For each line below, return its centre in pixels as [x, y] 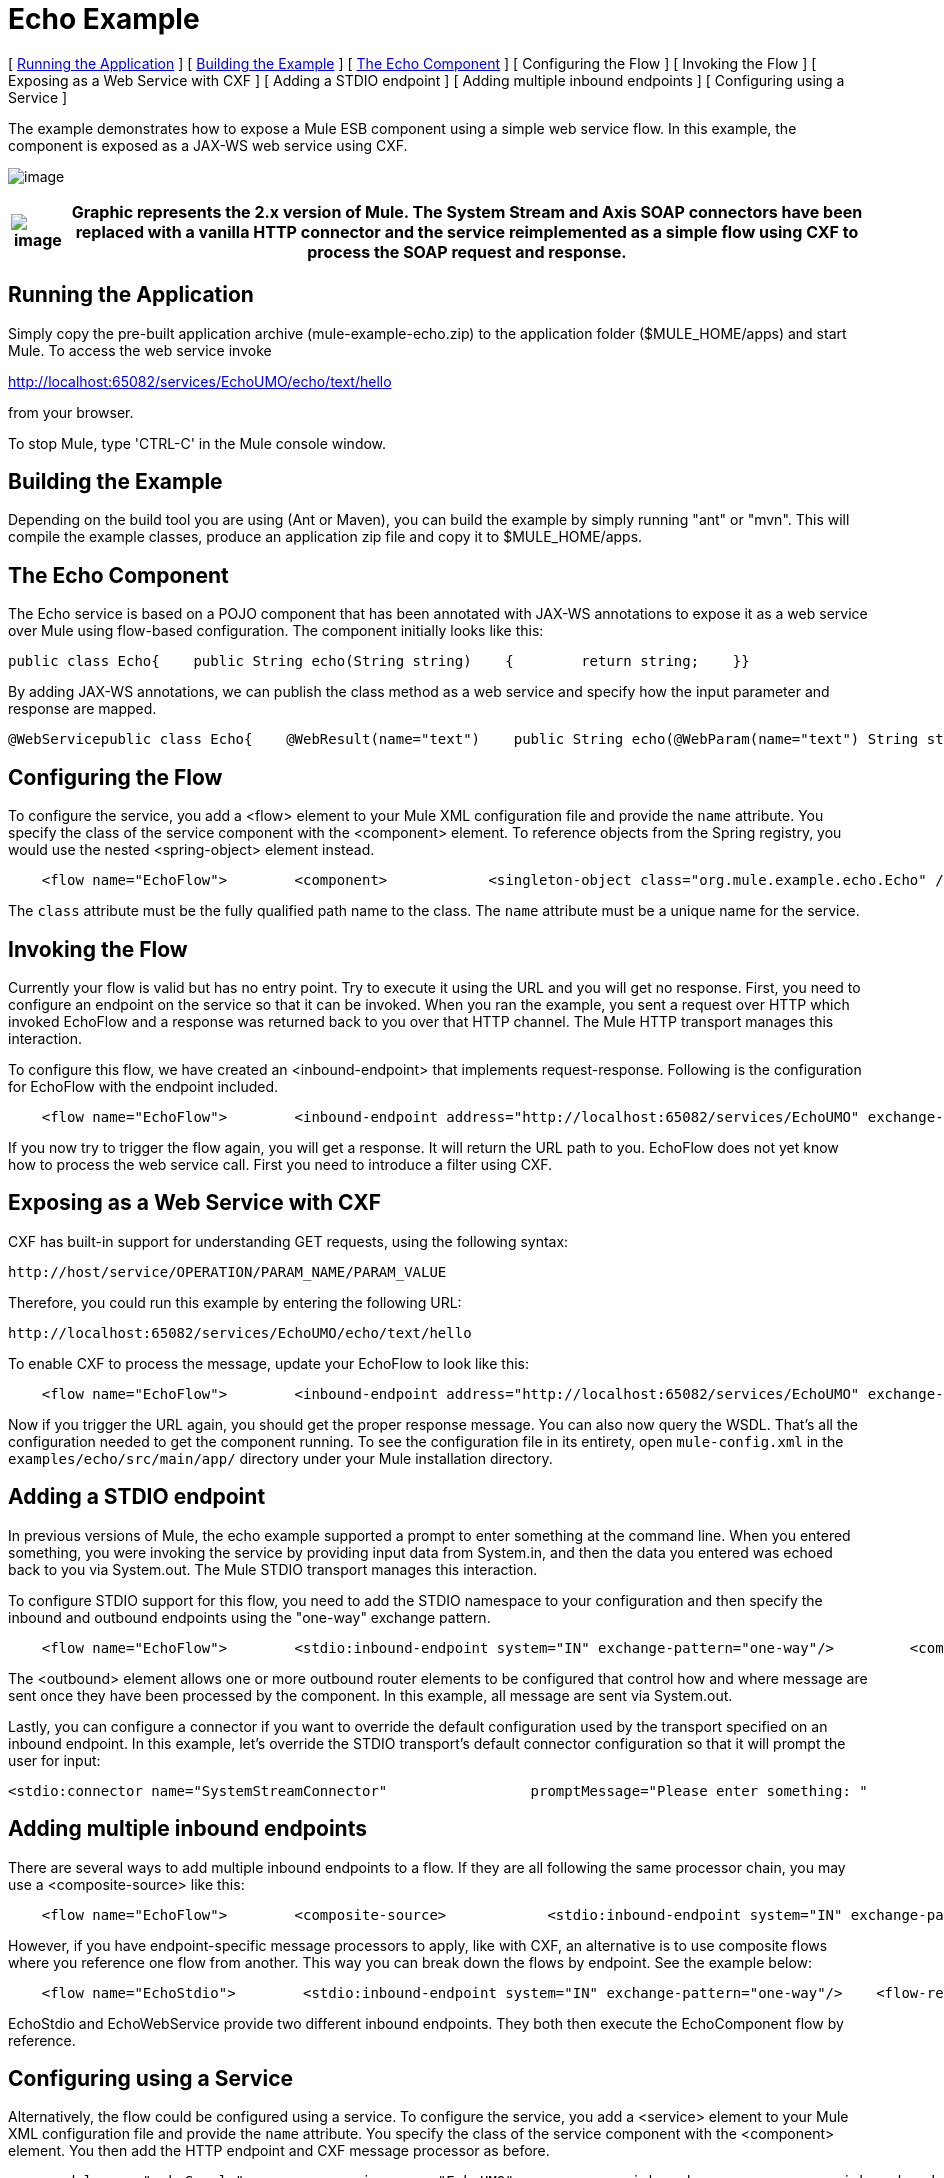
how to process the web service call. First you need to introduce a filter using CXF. [280, 1164]
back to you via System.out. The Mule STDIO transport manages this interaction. [273, 1569]
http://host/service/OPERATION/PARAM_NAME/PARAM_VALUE [227, 1271]
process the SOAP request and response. [467, 251]
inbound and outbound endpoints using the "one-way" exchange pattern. [249, 1617]
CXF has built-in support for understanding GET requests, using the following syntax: [288, 1241]
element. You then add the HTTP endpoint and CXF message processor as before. [279, 2151]
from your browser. [71, 412]
